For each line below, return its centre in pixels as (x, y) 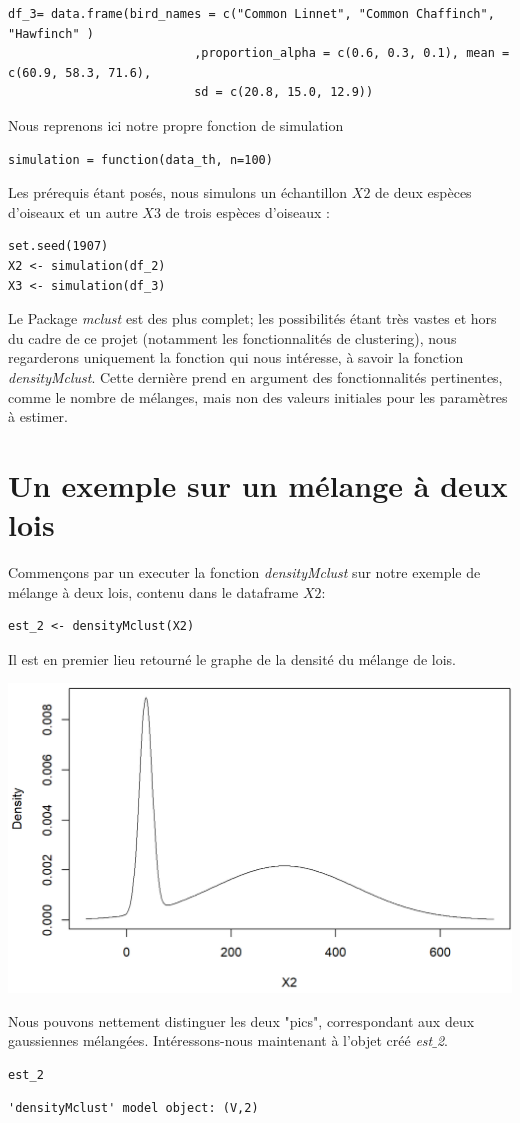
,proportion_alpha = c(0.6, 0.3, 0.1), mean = (352, 53)
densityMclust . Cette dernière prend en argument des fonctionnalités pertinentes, (255, 376)
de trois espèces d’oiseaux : (247, 211)
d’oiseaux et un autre (73, 211)
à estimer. (38, 416)
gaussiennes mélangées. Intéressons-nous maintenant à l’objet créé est (220, 1040)
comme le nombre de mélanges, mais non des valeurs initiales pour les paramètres (258, 396)
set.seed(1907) (58, 246)
